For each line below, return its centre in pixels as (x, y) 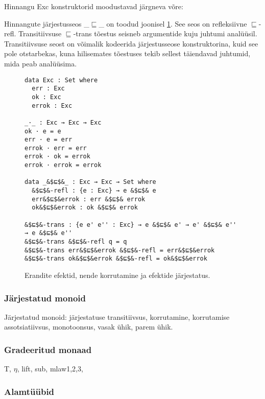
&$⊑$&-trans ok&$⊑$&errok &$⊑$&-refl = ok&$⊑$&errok (116, 259)
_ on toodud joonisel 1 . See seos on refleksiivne (173, 23)
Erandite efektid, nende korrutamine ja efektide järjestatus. (117, 275)
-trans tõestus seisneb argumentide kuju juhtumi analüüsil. (165, 33)
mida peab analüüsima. (41, 63)
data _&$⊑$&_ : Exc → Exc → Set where (90, 182)
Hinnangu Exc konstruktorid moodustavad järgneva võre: (94, 6)
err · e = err (49, 140)
